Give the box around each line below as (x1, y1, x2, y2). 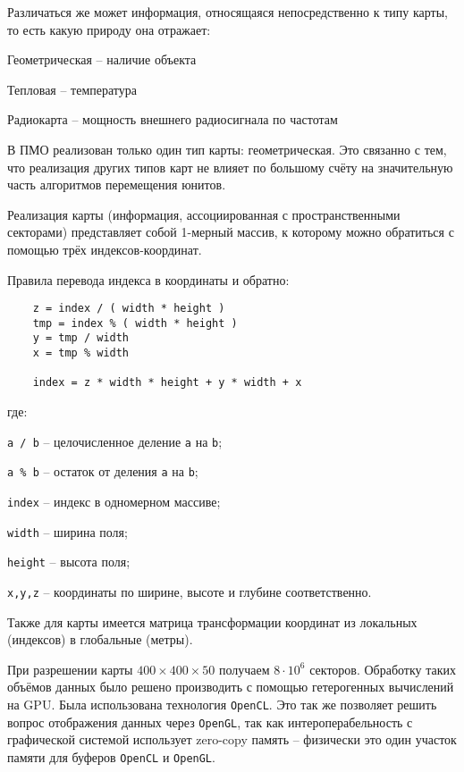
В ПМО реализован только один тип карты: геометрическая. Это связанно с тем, (7, 139, 447, 158)
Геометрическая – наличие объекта (7, 50, 197, 69)
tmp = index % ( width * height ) (32, 316, 238, 330)
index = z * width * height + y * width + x (32, 376, 302, 390)
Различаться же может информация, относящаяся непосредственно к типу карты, (7, 3, 448, 21)
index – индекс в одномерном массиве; (7, 491, 221, 510)
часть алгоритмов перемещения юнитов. (7, 175, 226, 194)
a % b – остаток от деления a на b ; (7, 462, 198, 481)
